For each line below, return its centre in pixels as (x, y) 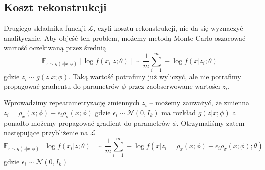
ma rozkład (179, 112)
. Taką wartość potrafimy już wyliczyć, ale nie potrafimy (155, 76)
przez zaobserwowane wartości (174, 86)
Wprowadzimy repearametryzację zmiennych (72, 103)
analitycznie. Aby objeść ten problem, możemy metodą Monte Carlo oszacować (125, 38)
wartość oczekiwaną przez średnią (55, 47)
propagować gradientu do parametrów (62, 86)
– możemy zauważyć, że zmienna (199, 103)
